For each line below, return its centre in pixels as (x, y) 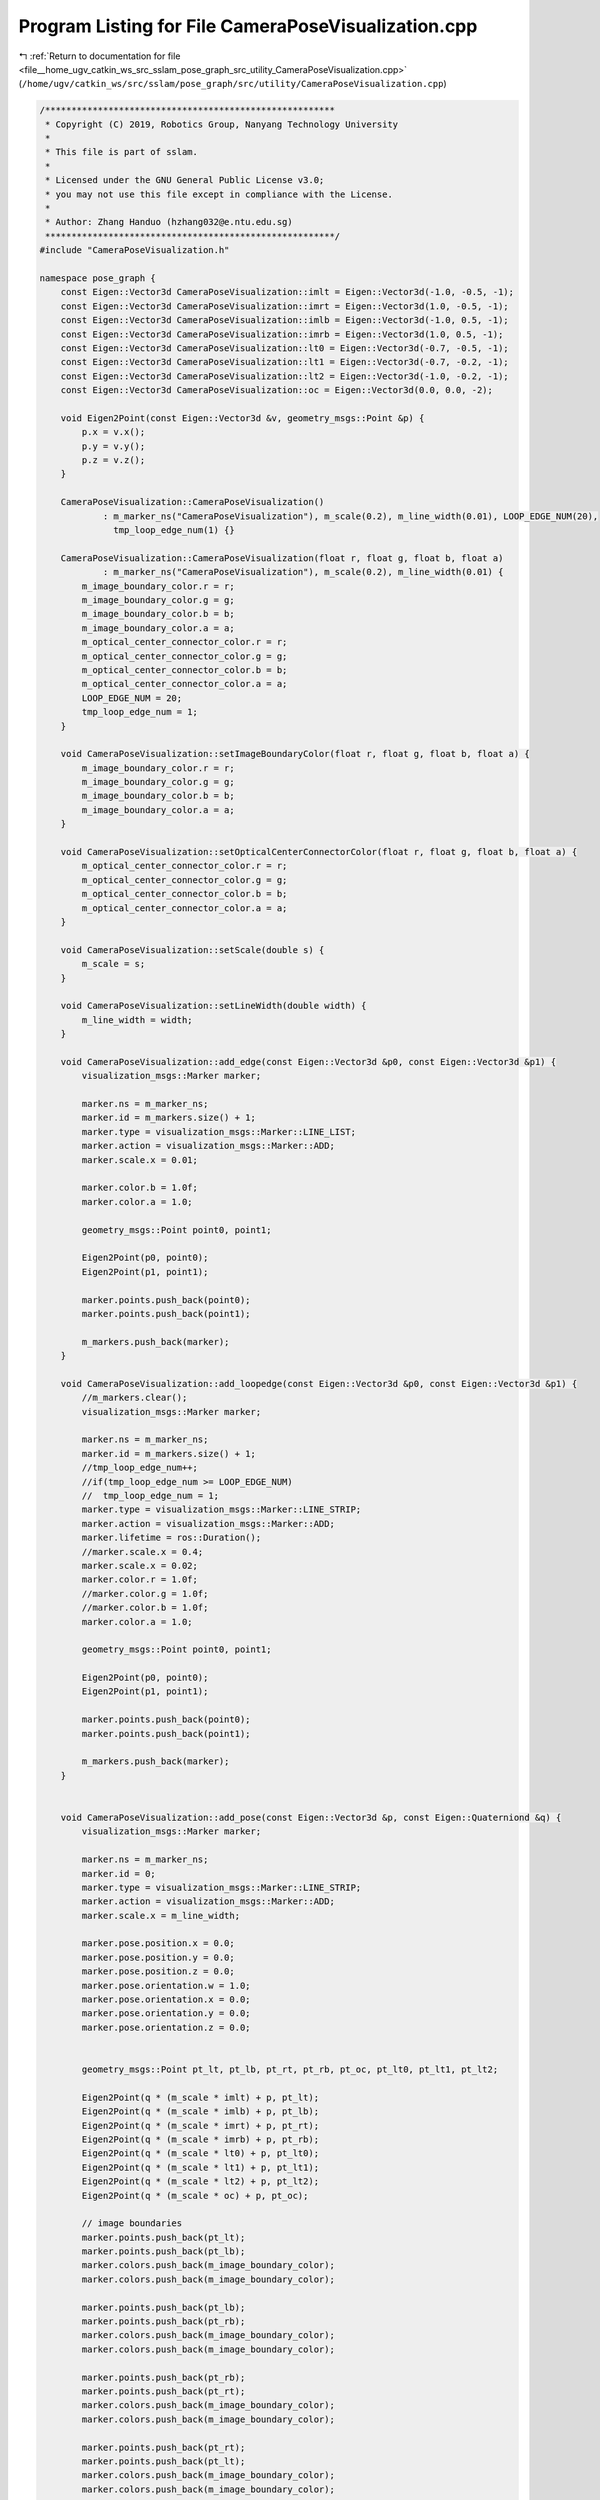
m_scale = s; (113, 964)
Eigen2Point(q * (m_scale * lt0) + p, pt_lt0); (200, 2153)
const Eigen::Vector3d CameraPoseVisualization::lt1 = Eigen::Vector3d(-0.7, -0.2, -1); (284, 362)
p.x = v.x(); (113, 432)
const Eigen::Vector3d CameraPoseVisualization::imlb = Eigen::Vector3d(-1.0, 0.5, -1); (284, 320)
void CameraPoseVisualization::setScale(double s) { (192, 949)
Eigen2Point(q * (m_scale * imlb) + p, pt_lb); (200, 2111)
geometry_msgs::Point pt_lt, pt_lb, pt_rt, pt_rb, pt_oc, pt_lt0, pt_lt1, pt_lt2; (290, 2069)
